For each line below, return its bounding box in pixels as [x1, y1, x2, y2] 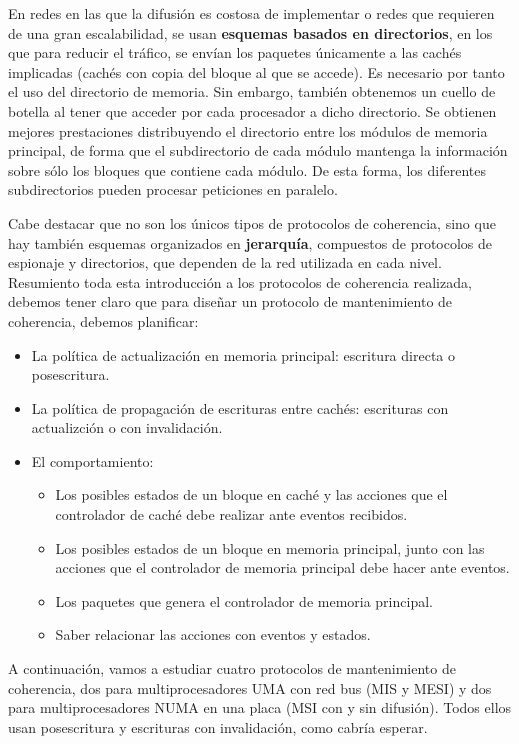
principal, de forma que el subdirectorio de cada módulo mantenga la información [8, 140, 508, 161]
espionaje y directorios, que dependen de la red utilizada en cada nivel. [8, 252, 442, 273]
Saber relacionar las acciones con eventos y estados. [55, 624, 371, 645]
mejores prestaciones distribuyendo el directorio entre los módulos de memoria [8, 120, 488, 141]
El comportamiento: [31, 450, 154, 471]
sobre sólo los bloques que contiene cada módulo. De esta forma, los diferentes [8, 159, 486, 180]
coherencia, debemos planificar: [8, 310, 199, 331]
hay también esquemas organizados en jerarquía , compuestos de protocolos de [8, 232, 493, 253]
